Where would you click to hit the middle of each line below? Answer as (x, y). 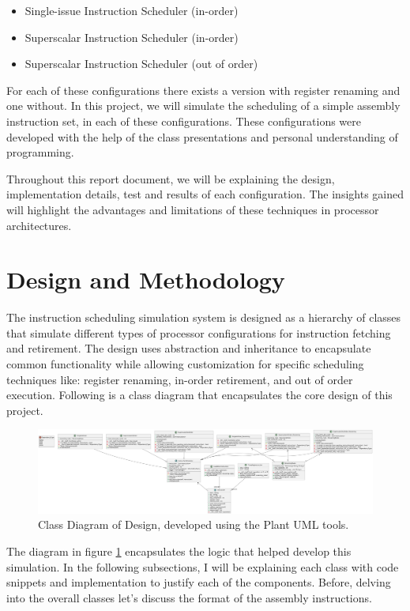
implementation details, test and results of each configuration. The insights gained (205, 194)
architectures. (39, 225)
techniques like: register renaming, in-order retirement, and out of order (180, 379)
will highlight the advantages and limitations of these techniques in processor (193, 209)
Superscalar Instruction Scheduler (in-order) (132, 37)
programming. (40, 152)
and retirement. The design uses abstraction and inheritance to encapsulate (189, 348)
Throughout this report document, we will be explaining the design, (171, 178)
